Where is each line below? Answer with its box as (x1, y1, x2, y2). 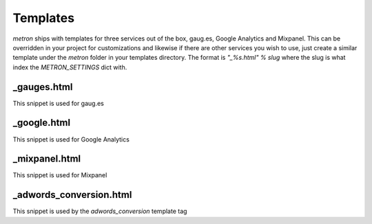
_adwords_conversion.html (12, 189, 132, 201)
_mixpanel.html (12, 153, 81, 165)
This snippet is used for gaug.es (12, 99, 105, 107)
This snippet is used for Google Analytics (12, 135, 130, 144)
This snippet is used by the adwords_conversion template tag (12, 207, 187, 216)
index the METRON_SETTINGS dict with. (12, 63, 127, 71)
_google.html (12, 117, 71, 128)
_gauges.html (12, 81, 73, 93)
